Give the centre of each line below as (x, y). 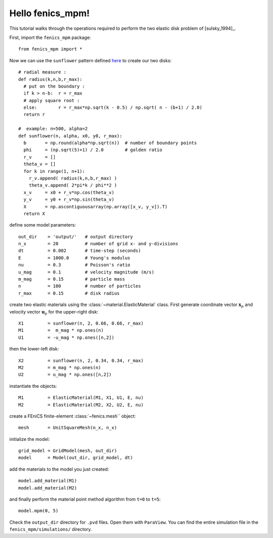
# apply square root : (52, 100)
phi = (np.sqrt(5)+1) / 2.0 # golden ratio (93, 150)
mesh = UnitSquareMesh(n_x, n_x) (68, 428)
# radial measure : (42, 72)
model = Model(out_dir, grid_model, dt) (76, 458)
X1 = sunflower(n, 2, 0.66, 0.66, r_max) (81, 323)
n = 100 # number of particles (80, 286)
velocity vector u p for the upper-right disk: (54, 312)
